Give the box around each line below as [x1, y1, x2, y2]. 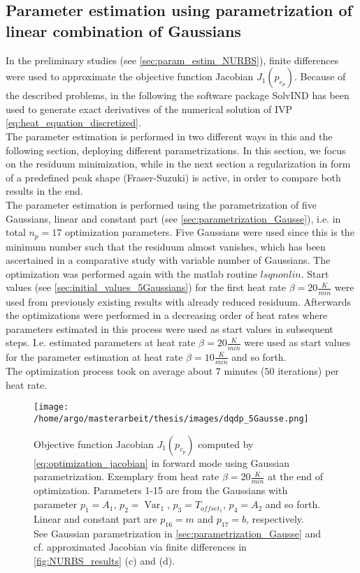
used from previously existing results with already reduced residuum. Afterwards [6, 294, 351, 308]
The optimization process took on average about [6, 364, 213, 378]
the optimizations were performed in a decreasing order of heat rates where [6, 308, 328, 322]
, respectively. [246, 511, 304, 526]
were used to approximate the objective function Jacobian [6, 69, 254, 84]
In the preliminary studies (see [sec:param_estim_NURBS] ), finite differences [6, 52, 339, 67]
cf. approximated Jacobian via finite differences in [34, 539, 247, 554]
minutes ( [224, 364, 265, 378]
